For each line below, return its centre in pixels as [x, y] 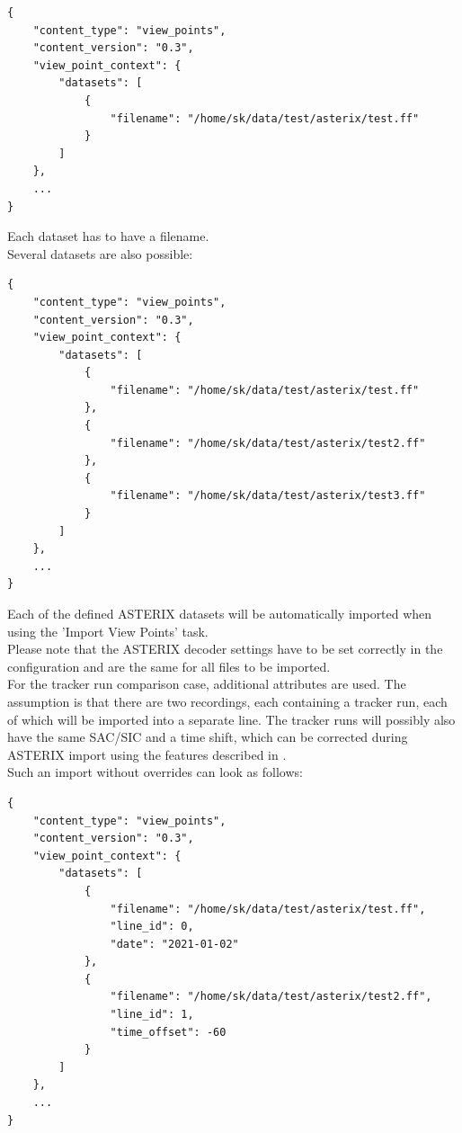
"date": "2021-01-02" [174, 944]
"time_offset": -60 [168, 1032]
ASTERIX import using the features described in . [147, 754]
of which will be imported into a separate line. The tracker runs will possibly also [231, 719]
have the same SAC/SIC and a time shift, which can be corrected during [208, 737]
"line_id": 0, [152, 927]
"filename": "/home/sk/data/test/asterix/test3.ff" [268, 496]
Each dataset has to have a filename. [108, 236]
